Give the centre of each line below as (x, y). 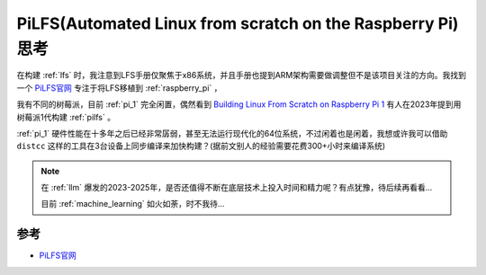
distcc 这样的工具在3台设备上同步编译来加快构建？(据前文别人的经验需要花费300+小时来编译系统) (201, 146)
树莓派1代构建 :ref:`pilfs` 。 (66, 117)
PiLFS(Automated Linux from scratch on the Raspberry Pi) (238, 23)
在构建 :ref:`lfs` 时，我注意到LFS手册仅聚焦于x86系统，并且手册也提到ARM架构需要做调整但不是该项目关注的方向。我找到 (242, 75)
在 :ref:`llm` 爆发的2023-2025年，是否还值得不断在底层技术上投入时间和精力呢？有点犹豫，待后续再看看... (237, 188)
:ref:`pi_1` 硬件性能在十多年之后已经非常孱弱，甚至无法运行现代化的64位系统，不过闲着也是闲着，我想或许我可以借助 (232, 133)
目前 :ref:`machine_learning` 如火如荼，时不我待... (133, 204)
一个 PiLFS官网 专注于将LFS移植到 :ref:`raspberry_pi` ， (119, 88)
